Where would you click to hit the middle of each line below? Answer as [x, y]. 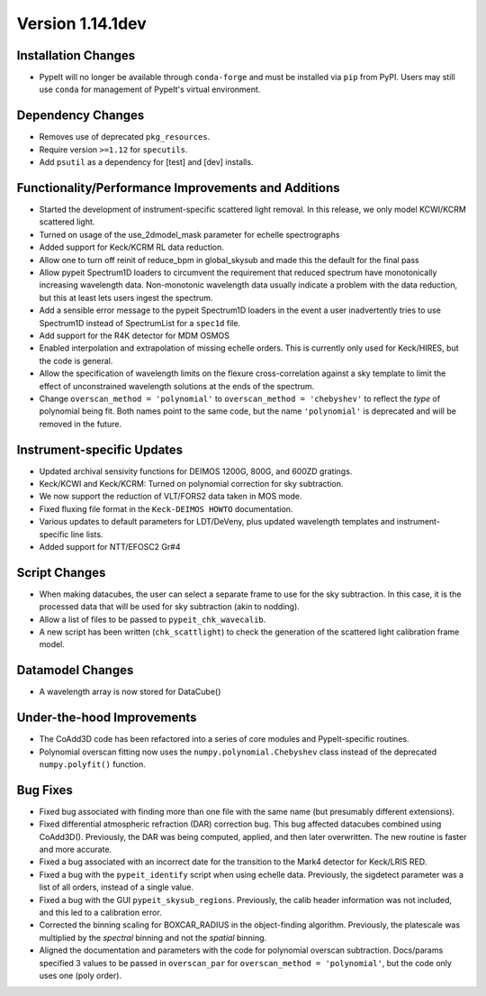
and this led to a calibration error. [100, 913]
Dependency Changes [81, 116]
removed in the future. [80, 424]
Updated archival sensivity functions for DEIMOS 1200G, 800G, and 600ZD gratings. [196, 471]
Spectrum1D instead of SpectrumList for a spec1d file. [140, 323]
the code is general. [76, 361]
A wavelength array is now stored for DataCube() [130, 692]
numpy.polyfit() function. [92, 764]
